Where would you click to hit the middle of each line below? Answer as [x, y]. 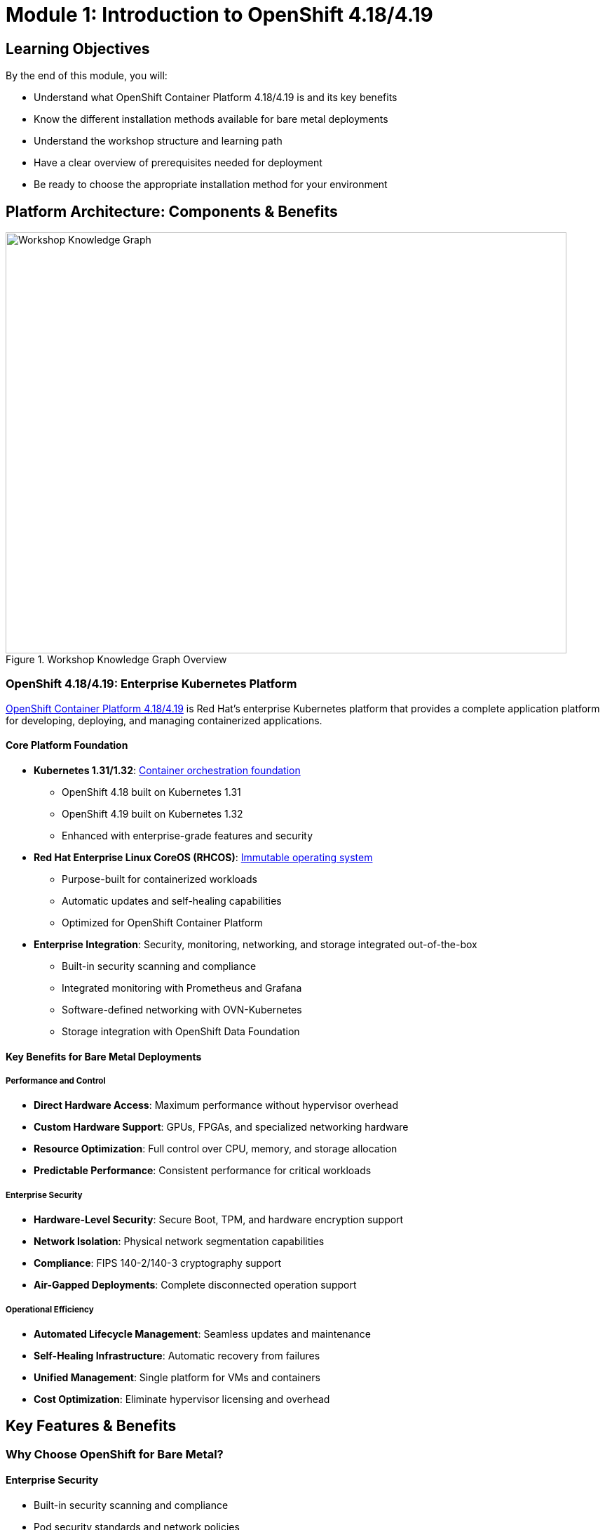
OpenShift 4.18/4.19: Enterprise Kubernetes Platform [151, 684]
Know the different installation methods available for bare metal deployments [211, 119]
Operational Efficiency [50, 1309]
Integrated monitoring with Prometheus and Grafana [182, 987]
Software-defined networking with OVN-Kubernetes [182, 1009]
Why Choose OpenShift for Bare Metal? [115, 1454]
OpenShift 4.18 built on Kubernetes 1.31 [151, 792]
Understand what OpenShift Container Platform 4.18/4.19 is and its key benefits [216, 98]
